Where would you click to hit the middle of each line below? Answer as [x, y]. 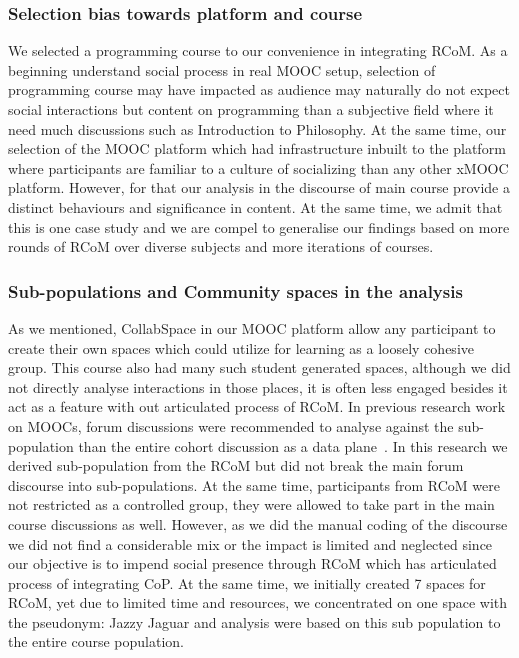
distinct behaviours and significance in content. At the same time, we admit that [255, 206]
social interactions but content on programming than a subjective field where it [251, 109]
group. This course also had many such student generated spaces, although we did [259, 367]
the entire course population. [96, 641]
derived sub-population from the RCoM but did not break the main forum [236, 465]
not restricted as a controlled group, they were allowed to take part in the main [251, 504]
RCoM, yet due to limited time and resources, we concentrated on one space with [258, 602]
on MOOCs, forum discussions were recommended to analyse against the [231, 425]
